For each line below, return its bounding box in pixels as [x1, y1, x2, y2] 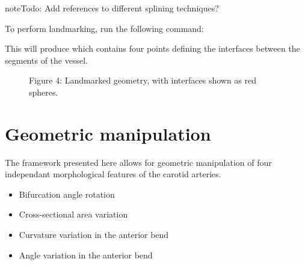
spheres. [29, 85, 58, 98]
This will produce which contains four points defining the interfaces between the [5, 42, 300, 55]
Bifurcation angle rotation [19, 187, 115, 200]
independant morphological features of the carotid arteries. [5, 168, 221, 180]
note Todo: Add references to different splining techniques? [5, 2, 219, 14]
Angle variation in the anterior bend [19, 248, 153, 261]
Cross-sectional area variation [19, 208, 128, 221]
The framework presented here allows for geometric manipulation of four [5, 156, 272, 168]
